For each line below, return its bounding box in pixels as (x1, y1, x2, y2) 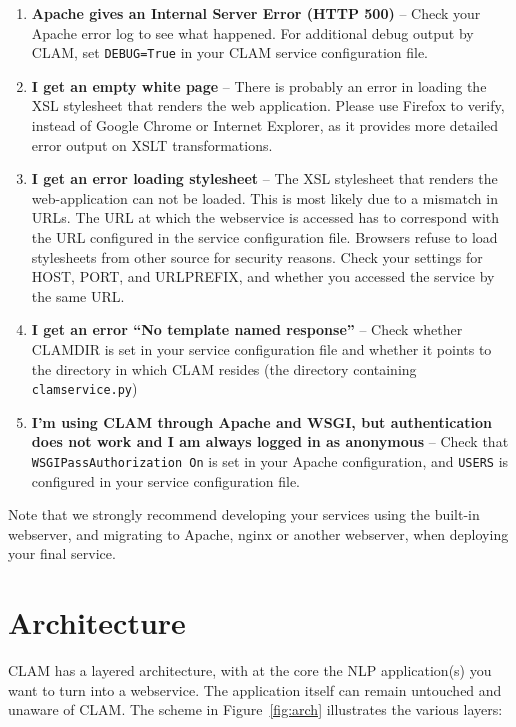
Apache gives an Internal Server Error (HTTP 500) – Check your (31, 3, 481, 23)
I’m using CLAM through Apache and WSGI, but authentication (31, 411, 492, 432)
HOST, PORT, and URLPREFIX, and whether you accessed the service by (31, 266, 495, 287)
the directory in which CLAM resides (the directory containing (31, 358, 417, 379)
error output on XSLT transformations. (31, 134, 273, 155)
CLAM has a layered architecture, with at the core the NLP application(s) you (8, 660, 492, 681)
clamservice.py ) (31, 378, 138, 399)
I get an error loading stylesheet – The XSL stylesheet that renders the (31, 168, 498, 189)
